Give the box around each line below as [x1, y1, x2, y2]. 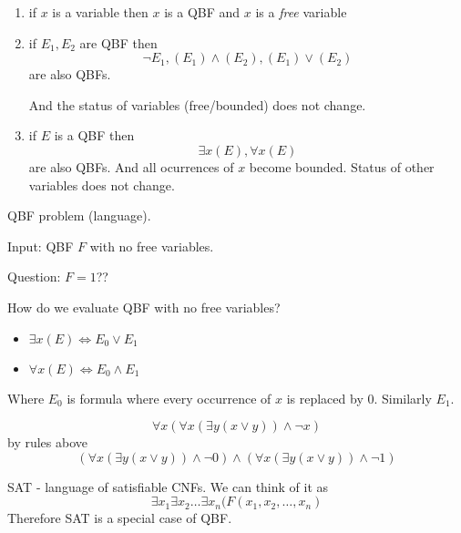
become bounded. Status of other [249, 157, 435, 176]
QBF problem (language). [7, 206, 151, 225]
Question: [7, 267, 61, 286]
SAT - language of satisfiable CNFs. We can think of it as [7, 477, 329, 496]
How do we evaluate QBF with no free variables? [7, 297, 281, 316]
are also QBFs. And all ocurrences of [28, 157, 234, 176]
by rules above [7, 433, 88, 452]
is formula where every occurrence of [67, 388, 271, 407]
